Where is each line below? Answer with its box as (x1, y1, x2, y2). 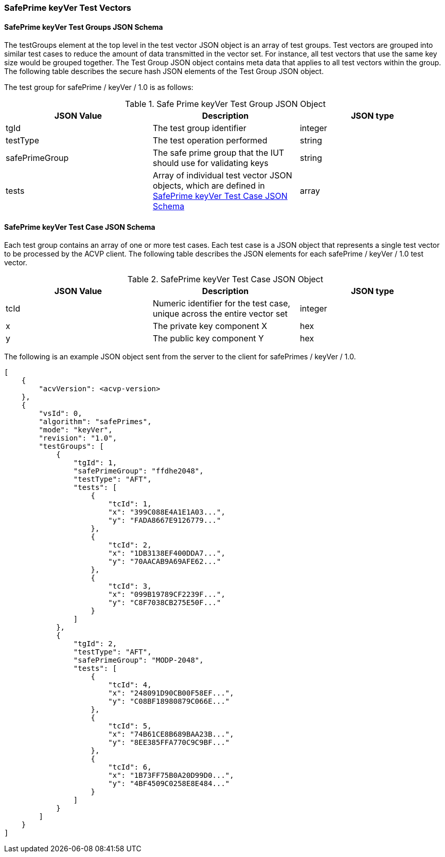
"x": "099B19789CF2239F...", (108, 590, 225, 599)
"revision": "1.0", (39, 434, 117, 443)
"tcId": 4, (108, 681, 152, 689)
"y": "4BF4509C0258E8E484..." (108, 779, 230, 788)
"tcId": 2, (108, 541, 152, 550)
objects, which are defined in (152, 180, 265, 191)
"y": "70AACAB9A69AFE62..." (108, 557, 221, 566)
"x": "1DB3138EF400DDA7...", (108, 549, 225, 558)
